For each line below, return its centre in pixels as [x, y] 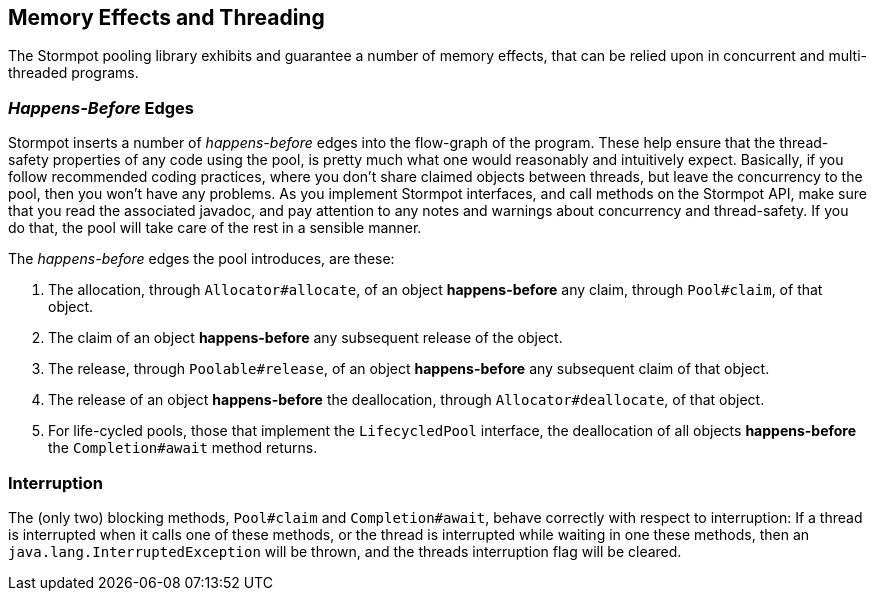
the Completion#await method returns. [183, 448]
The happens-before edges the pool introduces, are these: [201, 259]
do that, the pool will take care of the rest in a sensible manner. [215, 228]
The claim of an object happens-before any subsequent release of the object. [305, 338]
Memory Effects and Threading [166, 17]
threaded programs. [73, 73]
